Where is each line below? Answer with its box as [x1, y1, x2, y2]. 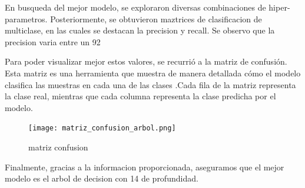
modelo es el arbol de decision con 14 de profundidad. [5, 172, 198, 184]
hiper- [268, 1, 290, 13]
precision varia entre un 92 [5, 35, 101, 48]
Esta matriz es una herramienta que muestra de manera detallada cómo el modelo [5, 66, 301, 79]
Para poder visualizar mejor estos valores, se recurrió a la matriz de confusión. [5, 55, 287, 68]
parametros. [5, 12, 48, 25]
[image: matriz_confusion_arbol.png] [28, 124, 176, 133]
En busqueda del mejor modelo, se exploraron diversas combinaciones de [5, 1, 266, 13]
